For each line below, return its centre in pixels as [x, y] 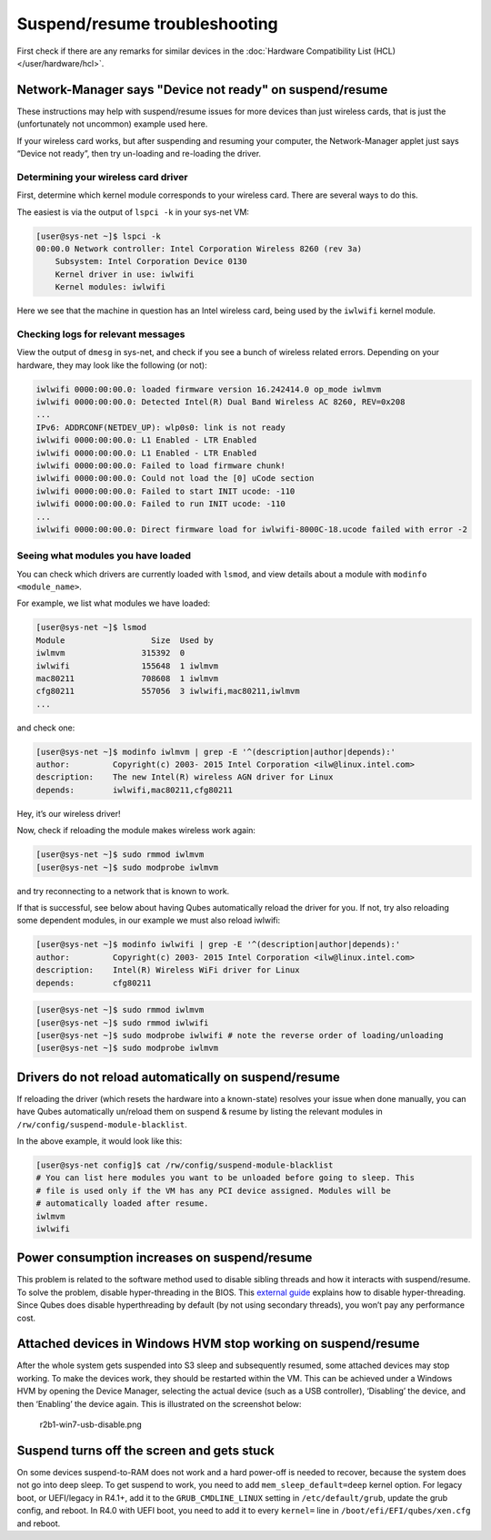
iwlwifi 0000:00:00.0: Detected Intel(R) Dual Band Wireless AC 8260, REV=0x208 [220, 402]
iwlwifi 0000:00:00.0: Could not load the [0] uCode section [175, 479]
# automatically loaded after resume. [122, 1203]
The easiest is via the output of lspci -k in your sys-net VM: [133, 212]
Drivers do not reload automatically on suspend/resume [179, 1077]
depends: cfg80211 [94, 983]
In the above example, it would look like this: [100, 1141]
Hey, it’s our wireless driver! [69, 813]
